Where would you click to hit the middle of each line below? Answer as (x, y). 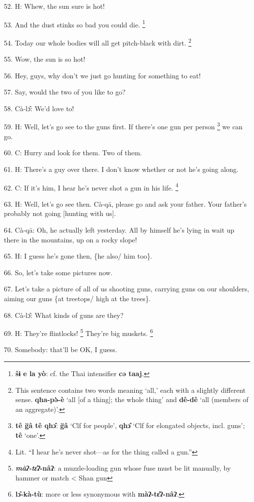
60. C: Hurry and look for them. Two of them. (73, 153)
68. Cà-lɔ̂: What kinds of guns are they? (64, 315)
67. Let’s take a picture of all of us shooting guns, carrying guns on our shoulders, (127, 289)
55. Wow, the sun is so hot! (45, 59)
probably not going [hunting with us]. (60, 213)
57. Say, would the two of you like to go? (65, 92)
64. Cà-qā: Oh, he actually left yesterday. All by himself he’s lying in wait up (119, 229)
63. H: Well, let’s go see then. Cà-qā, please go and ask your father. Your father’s (126, 203)
